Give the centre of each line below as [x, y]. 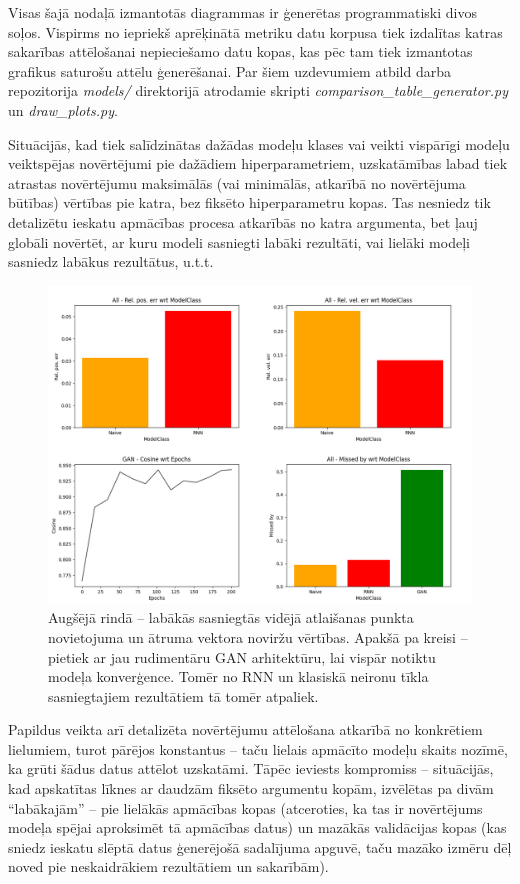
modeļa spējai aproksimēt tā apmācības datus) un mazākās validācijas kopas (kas [257, 827]
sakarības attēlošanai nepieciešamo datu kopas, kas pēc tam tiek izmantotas [240, 51]
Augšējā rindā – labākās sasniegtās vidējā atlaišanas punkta [231, 617]
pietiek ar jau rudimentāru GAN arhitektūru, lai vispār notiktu [242, 656]
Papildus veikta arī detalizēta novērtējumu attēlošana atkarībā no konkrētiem [245, 729]
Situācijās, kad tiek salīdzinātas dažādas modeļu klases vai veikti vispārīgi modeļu [259, 143]
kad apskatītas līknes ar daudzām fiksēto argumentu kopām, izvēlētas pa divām [251, 788]
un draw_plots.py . [63, 109]
